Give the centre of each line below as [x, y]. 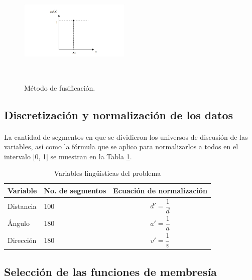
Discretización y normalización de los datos [118, 114]
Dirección [22, 240]
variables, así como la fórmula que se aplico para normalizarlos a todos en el [121, 147]
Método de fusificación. [60, 87]
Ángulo [19, 223]
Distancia [22, 206]
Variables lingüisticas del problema [107, 173]
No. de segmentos [75, 190]
